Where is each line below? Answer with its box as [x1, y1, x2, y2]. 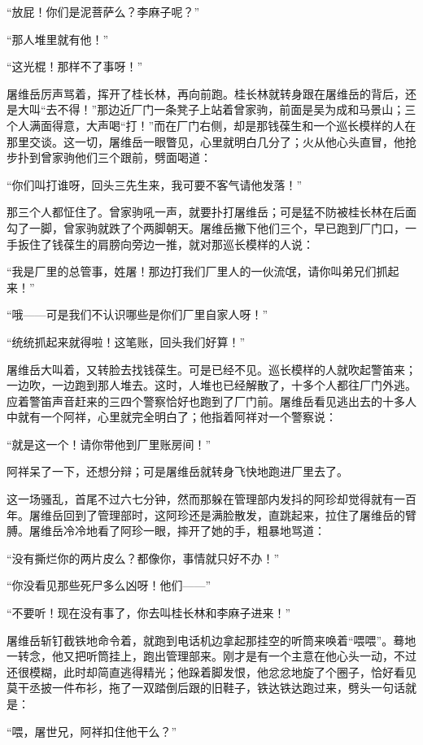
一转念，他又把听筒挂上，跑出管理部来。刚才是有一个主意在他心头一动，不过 [7, 647, 416, 664]
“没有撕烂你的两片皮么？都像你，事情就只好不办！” [7, 549, 280, 566]
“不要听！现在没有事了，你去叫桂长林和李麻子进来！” [7, 604, 291, 621]
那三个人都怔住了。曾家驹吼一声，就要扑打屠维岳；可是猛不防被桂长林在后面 [7, 203, 416, 220]
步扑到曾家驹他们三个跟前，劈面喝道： [7, 149, 211, 166]
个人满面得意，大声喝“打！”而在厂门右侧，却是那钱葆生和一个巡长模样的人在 [7, 116, 416, 133]
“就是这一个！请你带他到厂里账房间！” [7, 435, 211, 452]
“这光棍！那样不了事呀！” [7, 58, 143, 75]
